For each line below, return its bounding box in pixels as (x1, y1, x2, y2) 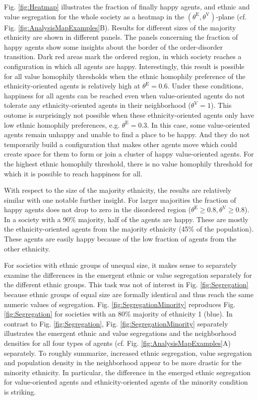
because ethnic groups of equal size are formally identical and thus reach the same (4, 289, 254, 300)
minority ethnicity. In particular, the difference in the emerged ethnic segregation (4, 367, 251, 377)
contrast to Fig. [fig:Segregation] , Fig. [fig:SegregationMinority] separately (4, 318, 228, 328)
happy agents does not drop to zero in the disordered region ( (4, 204, 191, 215)
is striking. (4, 386, 36, 397)
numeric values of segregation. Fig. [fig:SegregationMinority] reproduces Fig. (4, 299, 236, 309)
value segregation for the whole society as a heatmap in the (4, 11, 185, 21)
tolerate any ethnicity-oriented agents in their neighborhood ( (4, 100, 191, 110)
